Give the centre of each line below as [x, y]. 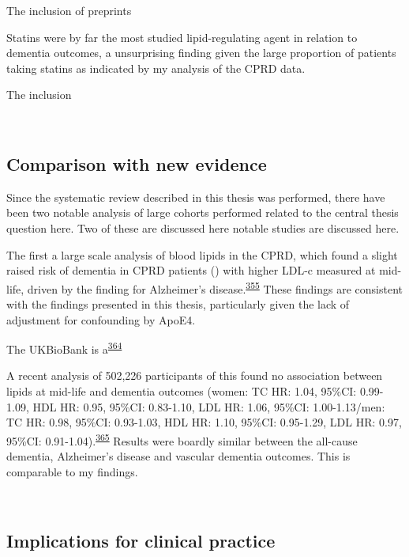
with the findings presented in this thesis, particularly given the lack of [178, 303]
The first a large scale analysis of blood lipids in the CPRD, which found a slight [202, 254]
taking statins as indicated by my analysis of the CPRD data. [156, 68]
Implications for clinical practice [141, 541]
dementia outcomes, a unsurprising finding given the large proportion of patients [201, 53]
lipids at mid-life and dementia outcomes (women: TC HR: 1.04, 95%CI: [182, 391]
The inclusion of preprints [69, 10]
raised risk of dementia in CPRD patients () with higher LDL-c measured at [191, 270]
